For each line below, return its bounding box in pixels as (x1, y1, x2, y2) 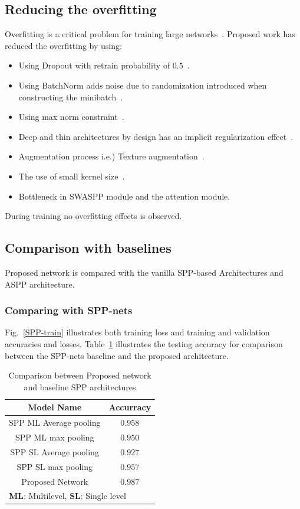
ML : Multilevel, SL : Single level (9, 490, 126, 502)
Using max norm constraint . (18, 110, 124, 123)
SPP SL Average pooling (10, 445, 99, 458)
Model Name (28, 401, 82, 413)
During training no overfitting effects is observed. (5, 210, 182, 222)
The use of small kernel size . (18, 169, 125, 182)
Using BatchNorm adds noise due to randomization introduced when (18, 79, 267, 91)
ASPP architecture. (5, 278, 75, 290)
